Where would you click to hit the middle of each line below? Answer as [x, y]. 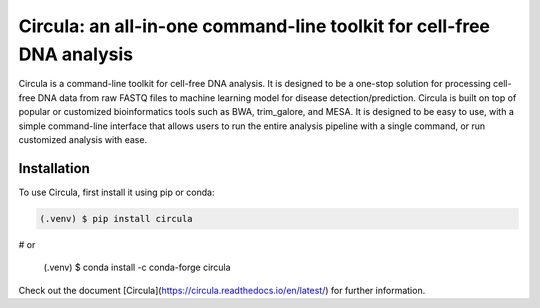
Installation [54, 168]
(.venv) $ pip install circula [116, 218]
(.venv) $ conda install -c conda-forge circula [137, 267]
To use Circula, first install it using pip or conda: [116, 192]
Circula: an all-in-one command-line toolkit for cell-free [254, 26]
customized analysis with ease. [83, 139]
